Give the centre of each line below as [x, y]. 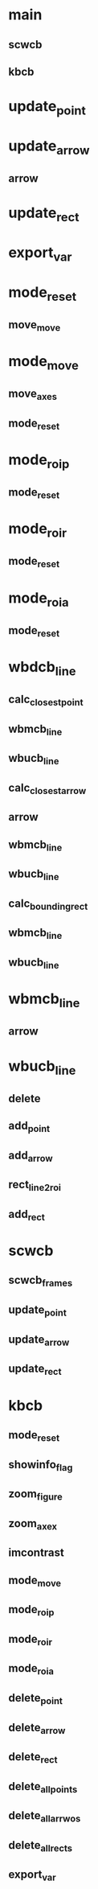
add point [29, 1127]
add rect [27, 1215]
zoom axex [33, 1524]
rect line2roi [35, 1186]
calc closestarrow [47, 788]
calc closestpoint [46, 701]
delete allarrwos [45, 1817]
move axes [33, 395]
